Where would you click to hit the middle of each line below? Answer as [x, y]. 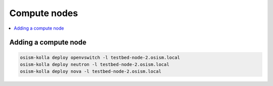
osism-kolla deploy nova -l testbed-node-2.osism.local [91, 71]
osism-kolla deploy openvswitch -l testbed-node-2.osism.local [100, 57]
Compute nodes [44, 13]
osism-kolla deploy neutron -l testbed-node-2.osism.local [95, 64]
